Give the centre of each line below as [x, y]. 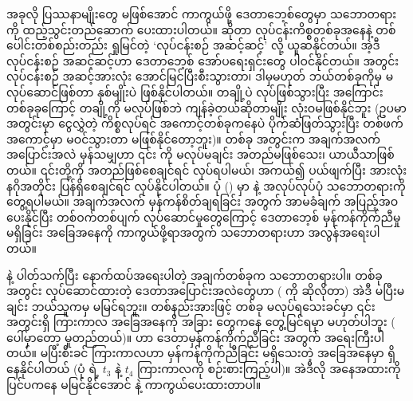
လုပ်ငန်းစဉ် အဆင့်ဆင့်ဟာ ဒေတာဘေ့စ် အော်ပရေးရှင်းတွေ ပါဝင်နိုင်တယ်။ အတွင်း [203, 60]
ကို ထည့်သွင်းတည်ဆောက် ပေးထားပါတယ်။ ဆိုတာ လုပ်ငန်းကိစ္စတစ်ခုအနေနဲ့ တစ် [201, 29]
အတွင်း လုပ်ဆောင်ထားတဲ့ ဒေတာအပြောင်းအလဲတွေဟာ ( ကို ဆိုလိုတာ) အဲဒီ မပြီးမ [206, 291]
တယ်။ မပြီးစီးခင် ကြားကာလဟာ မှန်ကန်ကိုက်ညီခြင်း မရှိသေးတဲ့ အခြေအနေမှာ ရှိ [201, 353]
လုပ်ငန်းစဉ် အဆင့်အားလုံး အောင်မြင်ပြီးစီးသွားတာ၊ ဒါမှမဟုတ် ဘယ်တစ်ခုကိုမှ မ [200, 76]
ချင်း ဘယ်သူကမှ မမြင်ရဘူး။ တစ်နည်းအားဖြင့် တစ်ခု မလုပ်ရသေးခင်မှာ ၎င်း [191, 306]
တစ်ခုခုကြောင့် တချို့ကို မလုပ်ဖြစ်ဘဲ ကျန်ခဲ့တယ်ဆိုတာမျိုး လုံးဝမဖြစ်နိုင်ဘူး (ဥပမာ [206, 107]
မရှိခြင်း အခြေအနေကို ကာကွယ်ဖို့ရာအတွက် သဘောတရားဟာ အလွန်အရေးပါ [193, 232]
